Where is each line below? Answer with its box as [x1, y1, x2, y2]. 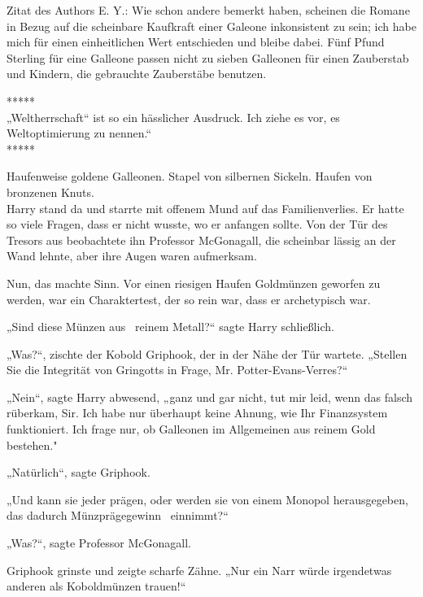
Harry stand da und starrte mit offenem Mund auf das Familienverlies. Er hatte [7, 199, 404, 216]
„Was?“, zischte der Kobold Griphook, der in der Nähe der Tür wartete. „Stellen [7, 345, 408, 362]
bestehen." [7, 436, 58, 453]
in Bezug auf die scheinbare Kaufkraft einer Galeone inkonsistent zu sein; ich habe [7, 17, 416, 34]
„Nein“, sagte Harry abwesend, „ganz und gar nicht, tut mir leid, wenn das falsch [7, 388, 412, 405]
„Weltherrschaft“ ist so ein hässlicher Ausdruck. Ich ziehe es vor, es [7, 108, 340, 125]
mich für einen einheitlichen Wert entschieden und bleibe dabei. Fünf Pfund [7, 33, 385, 50]
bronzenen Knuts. [7, 183, 94, 200]
